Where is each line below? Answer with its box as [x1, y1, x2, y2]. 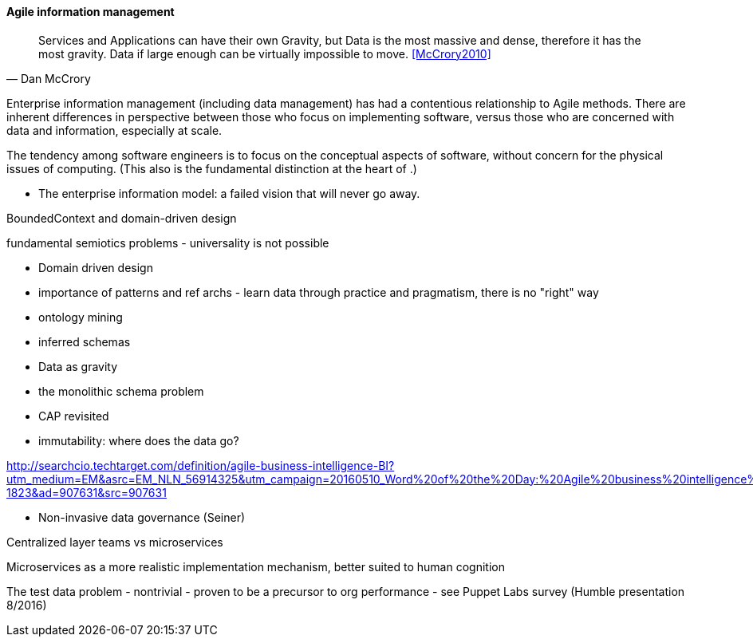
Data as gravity [38, 359, 118, 373]
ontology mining [38, 310, 123, 324]
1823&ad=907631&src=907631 [6, 485, 167, 499]
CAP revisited [38, 408, 109, 423]
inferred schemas [38, 334, 131, 349]
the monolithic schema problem [38, 384, 204, 398]
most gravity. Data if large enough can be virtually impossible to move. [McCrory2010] [38, 46, 491, 61]
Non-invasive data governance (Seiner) [38, 510, 246, 524]
